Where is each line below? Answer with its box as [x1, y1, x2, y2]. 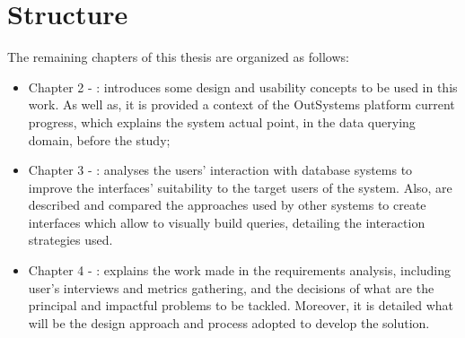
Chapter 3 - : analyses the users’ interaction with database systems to [28, 160, 413, 179]
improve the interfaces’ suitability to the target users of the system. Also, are [28, 178, 452, 196]
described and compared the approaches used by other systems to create [28, 195, 426, 214]
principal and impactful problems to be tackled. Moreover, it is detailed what [28, 296, 454, 315]
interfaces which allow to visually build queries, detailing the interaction [28, 212, 426, 231]
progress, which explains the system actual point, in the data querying [28, 112, 416, 131]
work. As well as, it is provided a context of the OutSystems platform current [28, 95, 455, 114]
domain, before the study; [28, 130, 171, 149]
